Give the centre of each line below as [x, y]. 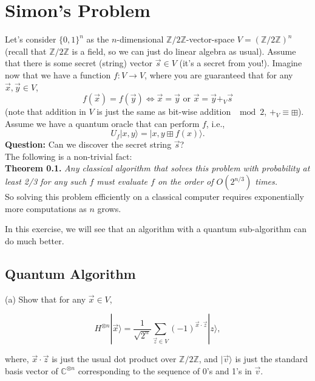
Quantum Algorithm [70, 273]
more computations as [46, 208]
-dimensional [140, 39]
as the [98, 39]
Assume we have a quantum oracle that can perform [102, 123]
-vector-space [210, 39]
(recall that [26, 51]
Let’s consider [31, 39]
